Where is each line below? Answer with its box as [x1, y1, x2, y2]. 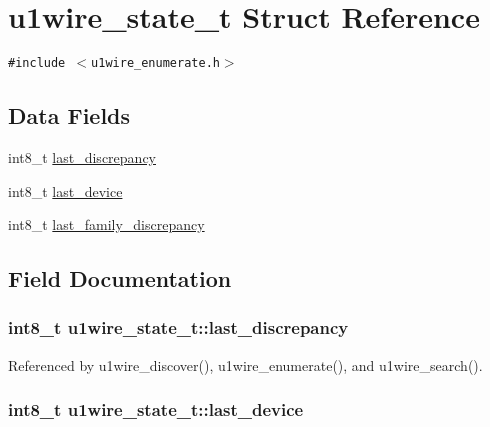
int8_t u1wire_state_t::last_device [8, 397, 304, 422]
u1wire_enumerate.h [91, 56, 220, 71]
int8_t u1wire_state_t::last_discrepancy [8, 315, 349, 340]
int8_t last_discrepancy [8, 146, 156, 167]
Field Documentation [8, 263, 232, 294]
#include [8, 56, 66, 71]
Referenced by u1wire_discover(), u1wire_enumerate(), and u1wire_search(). [8, 354, 483, 375]
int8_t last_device [8, 180, 123, 201]
